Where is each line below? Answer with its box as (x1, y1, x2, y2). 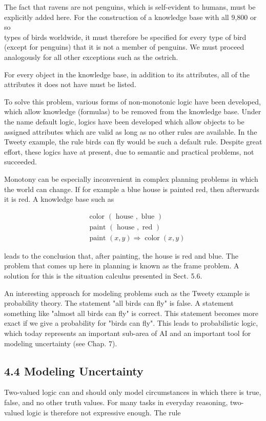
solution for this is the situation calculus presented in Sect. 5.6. (4, 270, 202, 281)
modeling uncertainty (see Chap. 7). (4, 338, 117, 348)
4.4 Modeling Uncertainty (4, 363, 144, 378)
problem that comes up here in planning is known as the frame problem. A (4, 260, 239, 271)
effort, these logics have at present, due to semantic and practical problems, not (4, 146, 254, 157)
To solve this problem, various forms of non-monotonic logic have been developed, (4, 96, 261, 107)
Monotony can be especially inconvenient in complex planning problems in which (4, 173, 258, 184)
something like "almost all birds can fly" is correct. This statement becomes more (4, 307, 259, 318)
